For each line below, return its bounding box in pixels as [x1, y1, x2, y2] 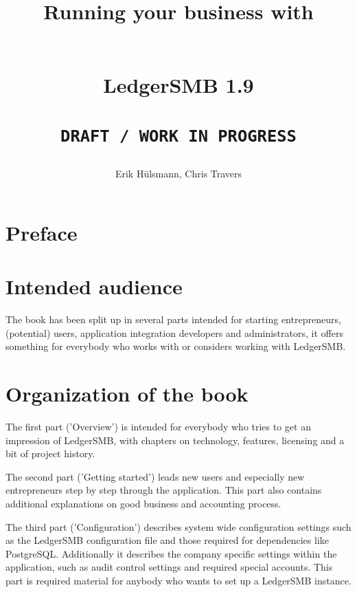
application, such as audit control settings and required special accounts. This [5, 560, 333, 574]
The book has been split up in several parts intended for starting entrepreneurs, [5, 312, 341, 327]
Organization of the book [5, 380, 249, 408]
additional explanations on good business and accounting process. [5, 496, 281, 511]
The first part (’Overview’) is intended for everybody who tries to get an [5, 419, 311, 434]
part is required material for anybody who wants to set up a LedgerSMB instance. [5, 573, 352, 587]
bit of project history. [5, 446, 95, 461]
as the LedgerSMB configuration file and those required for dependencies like [5, 533, 330, 547]
